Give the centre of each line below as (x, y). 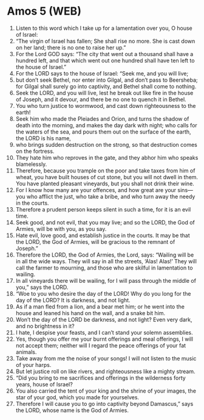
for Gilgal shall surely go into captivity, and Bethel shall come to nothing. (106, 86)
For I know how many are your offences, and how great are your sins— (104, 190)
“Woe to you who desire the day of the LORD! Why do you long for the (103, 293)
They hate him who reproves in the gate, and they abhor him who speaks (107, 157)
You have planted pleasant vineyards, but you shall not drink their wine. (105, 183)
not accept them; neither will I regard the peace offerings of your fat (101, 345)
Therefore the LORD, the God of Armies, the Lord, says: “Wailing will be (105, 255)
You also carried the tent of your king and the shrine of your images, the (106, 391)
